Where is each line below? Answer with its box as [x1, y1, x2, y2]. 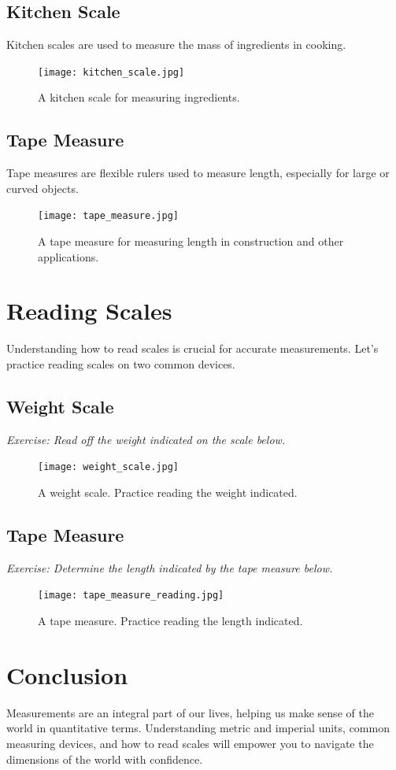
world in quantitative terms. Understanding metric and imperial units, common [6, 720, 390, 736]
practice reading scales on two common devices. [6, 356, 235, 372]
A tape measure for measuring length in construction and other [38, 233, 344, 250]
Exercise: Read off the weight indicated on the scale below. [6, 431, 286, 447]
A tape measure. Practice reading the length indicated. [38, 613, 303, 629]
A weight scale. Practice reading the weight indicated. [38, 484, 298, 501]
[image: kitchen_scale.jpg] [38, 66, 185, 78]
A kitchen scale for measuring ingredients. [38, 89, 240, 106]
